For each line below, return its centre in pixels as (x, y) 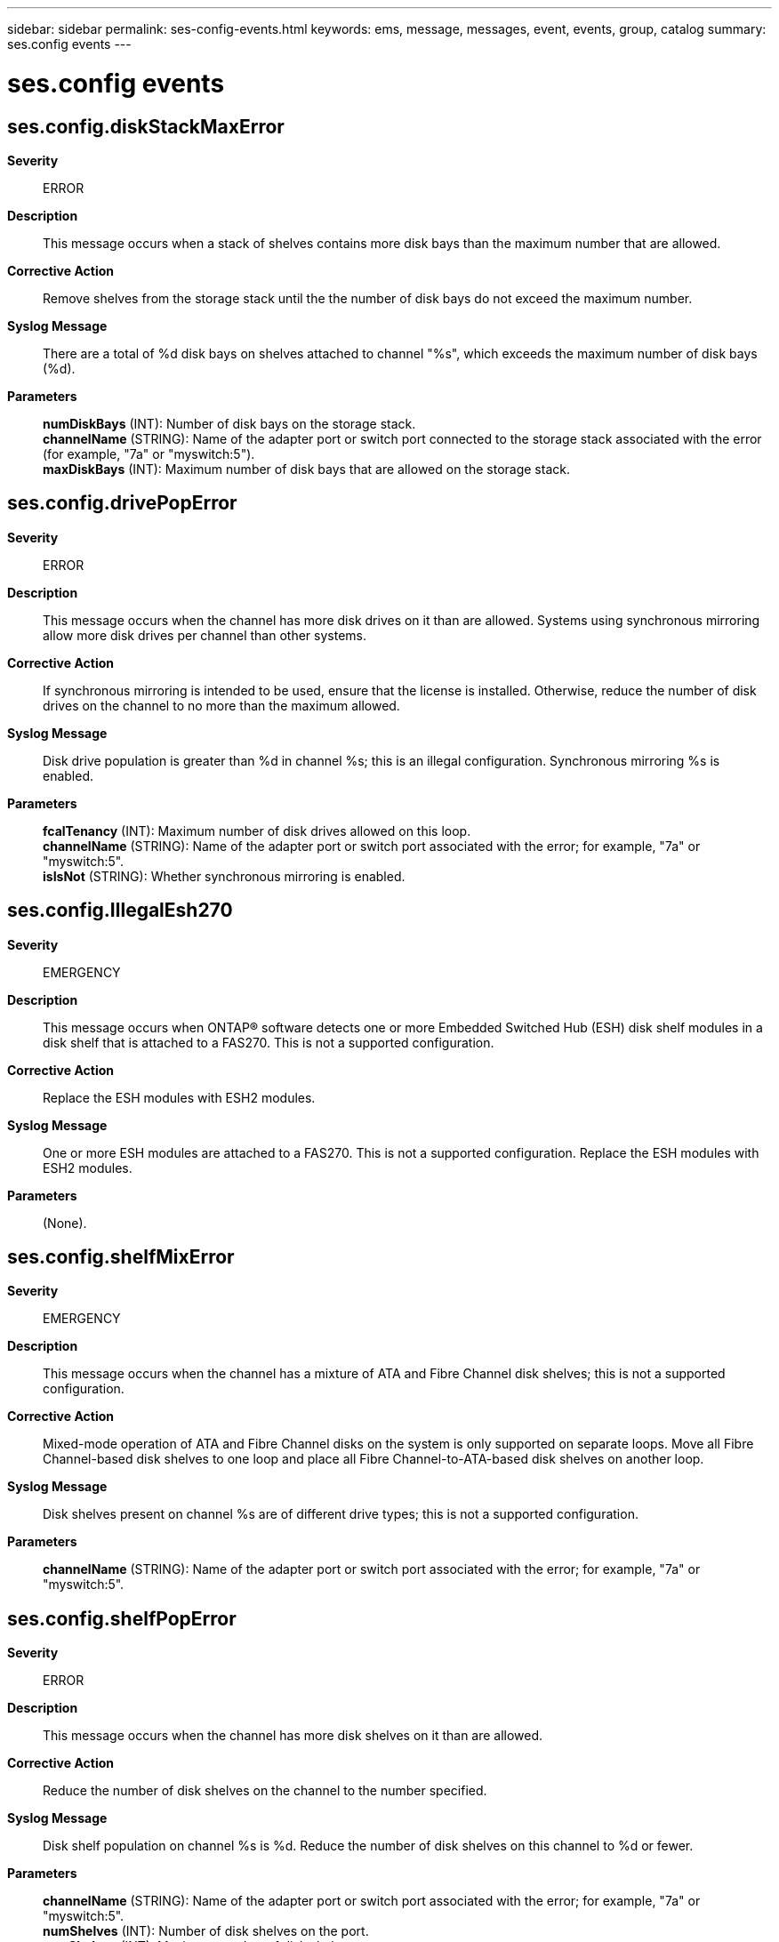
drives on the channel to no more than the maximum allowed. (221, 705)
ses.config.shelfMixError (121, 1257)
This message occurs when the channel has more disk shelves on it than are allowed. (293, 1736)
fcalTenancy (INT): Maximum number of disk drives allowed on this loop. (257, 831)
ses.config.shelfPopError (122, 1618)
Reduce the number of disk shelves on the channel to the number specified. (265, 1791)
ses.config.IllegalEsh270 (120, 911)
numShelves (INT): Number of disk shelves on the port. (206, 1931)
